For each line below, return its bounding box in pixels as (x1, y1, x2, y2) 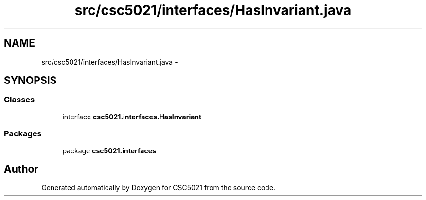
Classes (4, 95, 35, 105)
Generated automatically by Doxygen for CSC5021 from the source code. (41, 183, 276, 192)
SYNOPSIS (4, 74, 57, 87)
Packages (4, 129, 42, 139)
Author (4, 163, 38, 175)
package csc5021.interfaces (62, 146, 156, 155)
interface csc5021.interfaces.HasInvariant (62, 112, 202, 121)
